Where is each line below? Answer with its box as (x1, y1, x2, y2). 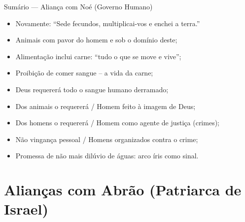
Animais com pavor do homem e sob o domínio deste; (15, 35, 177, 45)
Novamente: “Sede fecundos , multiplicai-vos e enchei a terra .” (15, 18, 200, 28)
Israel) (4, 199, 49, 219)
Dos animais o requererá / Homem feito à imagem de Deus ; (15, 101, 196, 111)
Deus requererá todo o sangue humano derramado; (15, 84, 169, 94)
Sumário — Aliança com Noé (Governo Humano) (4, 1, 153, 11)
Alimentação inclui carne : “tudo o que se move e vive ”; (15, 51, 181, 61)
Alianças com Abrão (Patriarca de (4, 180, 242, 200)
